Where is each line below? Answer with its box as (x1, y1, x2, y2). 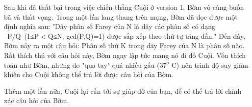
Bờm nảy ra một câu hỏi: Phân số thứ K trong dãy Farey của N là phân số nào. (4, 40, 245, 51)
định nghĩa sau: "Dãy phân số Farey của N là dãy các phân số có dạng (4, 21, 215, 31)
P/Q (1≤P (7, 30, 39, 41)
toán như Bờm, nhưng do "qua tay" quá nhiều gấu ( (4, 59, 160, 70)
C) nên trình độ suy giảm (171, 59, 248, 70)
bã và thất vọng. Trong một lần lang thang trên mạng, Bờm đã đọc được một (4, 11, 238, 22)
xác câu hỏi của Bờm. (4, 95, 69, 106)
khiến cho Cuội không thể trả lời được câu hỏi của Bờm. (4, 69, 174, 80)
